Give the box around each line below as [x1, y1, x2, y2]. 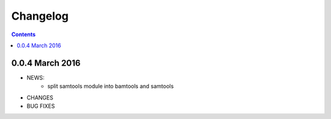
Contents [11, 31, 36, 38]
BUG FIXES [26, 102, 55, 110]
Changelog [11, 9, 69, 23]
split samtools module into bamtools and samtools [47, 83, 174, 90]
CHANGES [26, 94, 53, 101]
